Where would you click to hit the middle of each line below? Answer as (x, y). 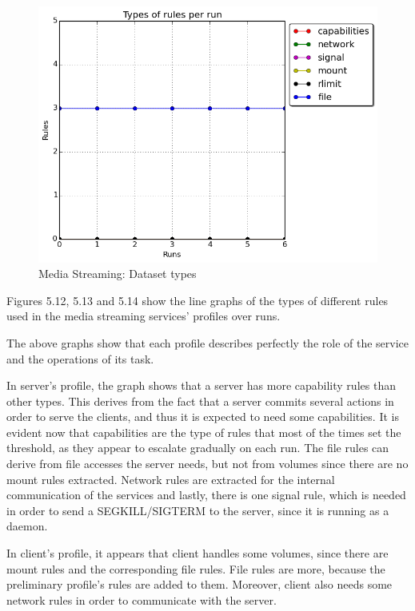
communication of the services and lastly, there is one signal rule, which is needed (206, 495)
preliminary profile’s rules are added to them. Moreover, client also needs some (200, 584)
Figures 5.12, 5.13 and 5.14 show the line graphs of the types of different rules (198, 300)
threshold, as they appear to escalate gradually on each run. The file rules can (198, 448)
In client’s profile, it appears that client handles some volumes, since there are (198, 553)
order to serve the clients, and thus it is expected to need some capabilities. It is (203, 417)
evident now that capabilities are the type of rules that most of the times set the (204, 432)
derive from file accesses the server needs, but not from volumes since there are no (207, 464)
